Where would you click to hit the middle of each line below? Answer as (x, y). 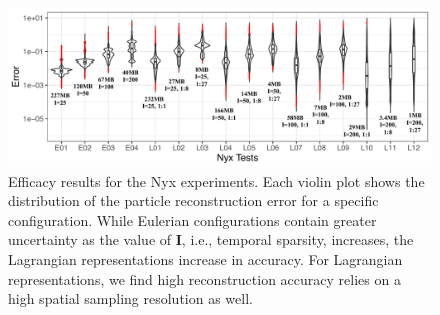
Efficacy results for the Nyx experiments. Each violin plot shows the (216, 180)
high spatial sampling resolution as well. (130, 298)
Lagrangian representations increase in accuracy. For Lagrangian (205, 258)
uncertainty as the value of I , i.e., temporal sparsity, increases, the (211, 239)
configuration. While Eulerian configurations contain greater (192, 219)
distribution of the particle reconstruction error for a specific (193, 200)
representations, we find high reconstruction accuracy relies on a (204, 278)
